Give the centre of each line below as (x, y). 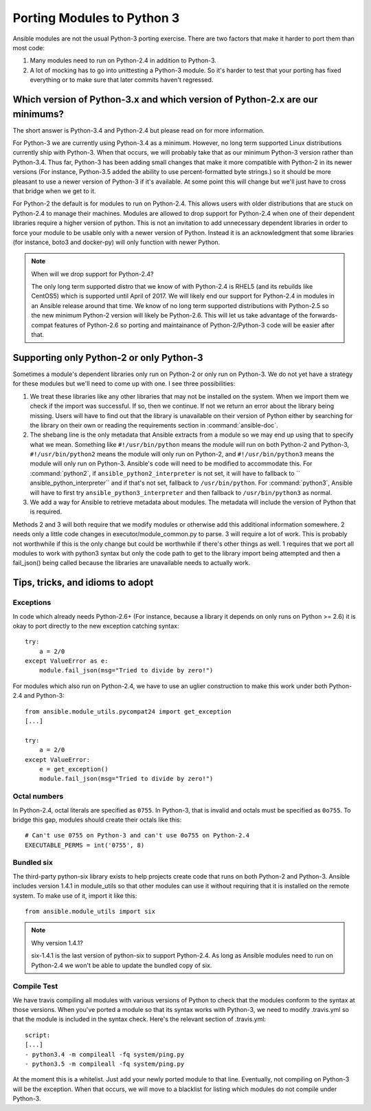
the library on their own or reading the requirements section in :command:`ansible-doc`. (154, 425)
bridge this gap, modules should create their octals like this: (97, 819)
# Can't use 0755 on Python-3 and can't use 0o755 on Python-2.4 (137, 836)
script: (38, 1035)
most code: (29, 47)
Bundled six (33, 863)
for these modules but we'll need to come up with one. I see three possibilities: (124, 384)
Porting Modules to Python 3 (96, 18)
